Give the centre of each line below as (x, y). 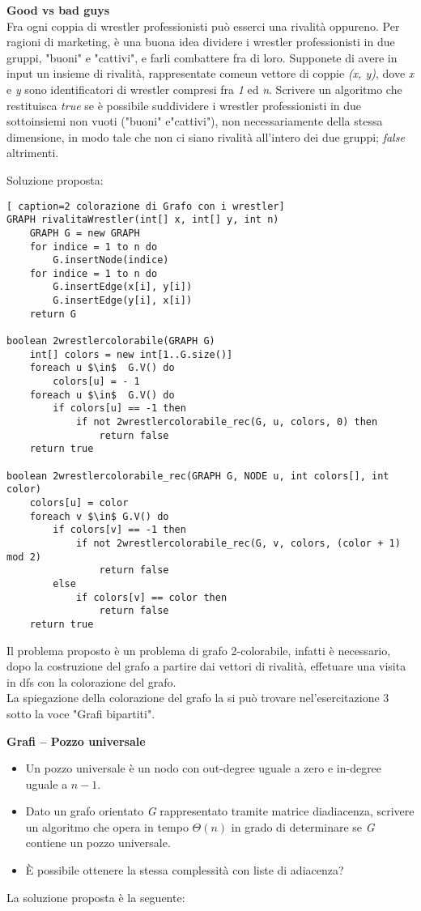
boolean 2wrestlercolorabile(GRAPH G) (111, 341)
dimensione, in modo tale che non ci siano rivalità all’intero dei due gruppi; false (206, 136)
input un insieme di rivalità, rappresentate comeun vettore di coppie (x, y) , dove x (210, 73)
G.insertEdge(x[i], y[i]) (123, 287)
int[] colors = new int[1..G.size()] (131, 354)
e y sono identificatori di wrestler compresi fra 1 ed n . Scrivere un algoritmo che (204, 89)
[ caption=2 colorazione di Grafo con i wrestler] (146, 206)
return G (53, 314)
